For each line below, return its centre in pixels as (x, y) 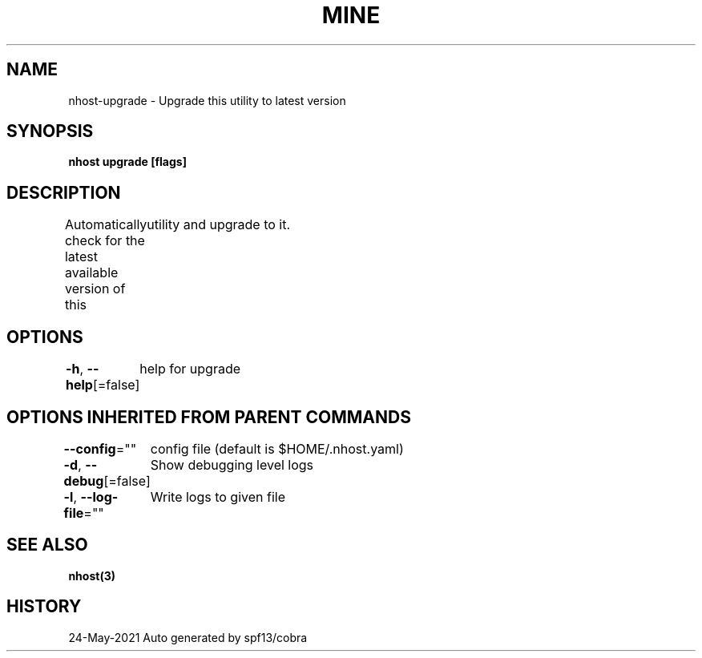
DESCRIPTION (64, 192)
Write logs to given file (218, 497)
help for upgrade (190, 369)
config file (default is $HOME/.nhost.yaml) (277, 448)
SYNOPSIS (50, 131)
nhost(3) (92, 575)
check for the (105, 241)
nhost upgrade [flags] (127, 162)
